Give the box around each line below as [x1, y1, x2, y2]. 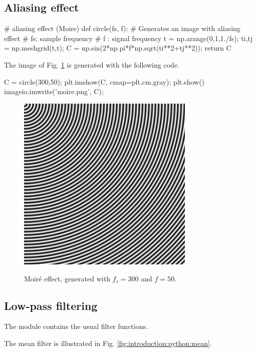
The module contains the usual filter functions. [4, 321, 148, 331]
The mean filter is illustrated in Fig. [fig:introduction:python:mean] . [4, 338, 212, 348]
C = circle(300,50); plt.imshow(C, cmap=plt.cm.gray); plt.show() [4, 76, 205, 87]
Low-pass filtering [4, 297, 98, 313]
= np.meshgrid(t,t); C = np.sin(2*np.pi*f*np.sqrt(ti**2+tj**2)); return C [4, 43, 231, 53]
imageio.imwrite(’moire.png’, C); [4, 86, 104, 97]
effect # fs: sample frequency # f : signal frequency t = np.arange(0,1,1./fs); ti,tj [4, 33, 253, 43]
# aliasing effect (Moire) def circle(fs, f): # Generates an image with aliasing [4, 23, 240, 34]
